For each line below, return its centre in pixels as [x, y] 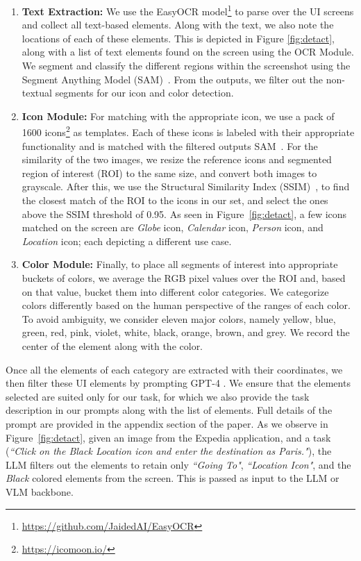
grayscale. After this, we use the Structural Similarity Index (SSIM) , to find [186, 186]
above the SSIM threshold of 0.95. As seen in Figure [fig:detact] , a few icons [184, 213]
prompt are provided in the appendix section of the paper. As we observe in [167, 423]
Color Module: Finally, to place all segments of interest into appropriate [180, 264]
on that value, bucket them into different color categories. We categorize [175, 291]
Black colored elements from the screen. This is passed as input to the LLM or [173, 478]
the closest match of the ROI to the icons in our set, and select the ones [175, 200]
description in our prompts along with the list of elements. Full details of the [169, 410]
